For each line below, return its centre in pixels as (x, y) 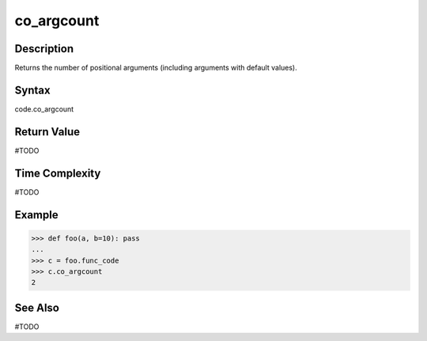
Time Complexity (58, 173)
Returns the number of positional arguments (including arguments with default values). (156, 68)
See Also (37, 307)
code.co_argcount (44, 109)
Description (44, 49)
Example (36, 215)
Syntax (32, 90)
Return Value (47, 132)
